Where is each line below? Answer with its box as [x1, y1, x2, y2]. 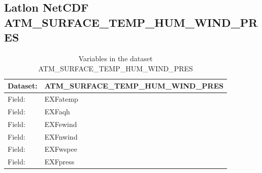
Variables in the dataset [78, 53, 153, 63]
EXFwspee [44, 144, 77, 154]
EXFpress [44, 156, 75, 167]
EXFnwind [44, 131, 78, 142]
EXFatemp [44, 94, 78, 104]
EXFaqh [44, 106, 70, 116]
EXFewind [44, 118, 77, 129]
